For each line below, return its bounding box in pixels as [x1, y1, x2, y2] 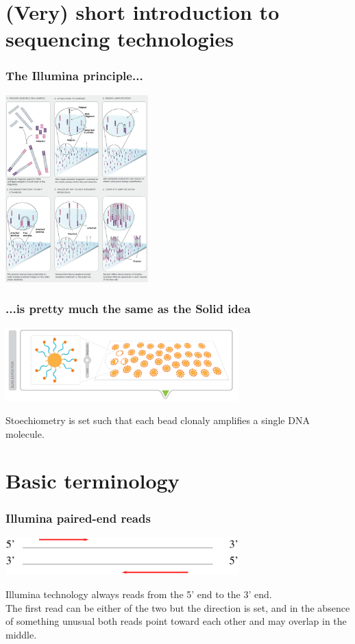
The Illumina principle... [5, 67, 143, 84]
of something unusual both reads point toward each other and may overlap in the [5, 614, 347, 628]
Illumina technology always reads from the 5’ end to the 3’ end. [5, 587, 272, 601]
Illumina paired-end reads [5, 509, 151, 526]
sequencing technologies [5, 25, 234, 53]
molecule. [5, 426, 45, 441]
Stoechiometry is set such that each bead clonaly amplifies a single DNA [5, 413, 310, 428]
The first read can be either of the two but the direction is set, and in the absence [5, 600, 350, 615]
